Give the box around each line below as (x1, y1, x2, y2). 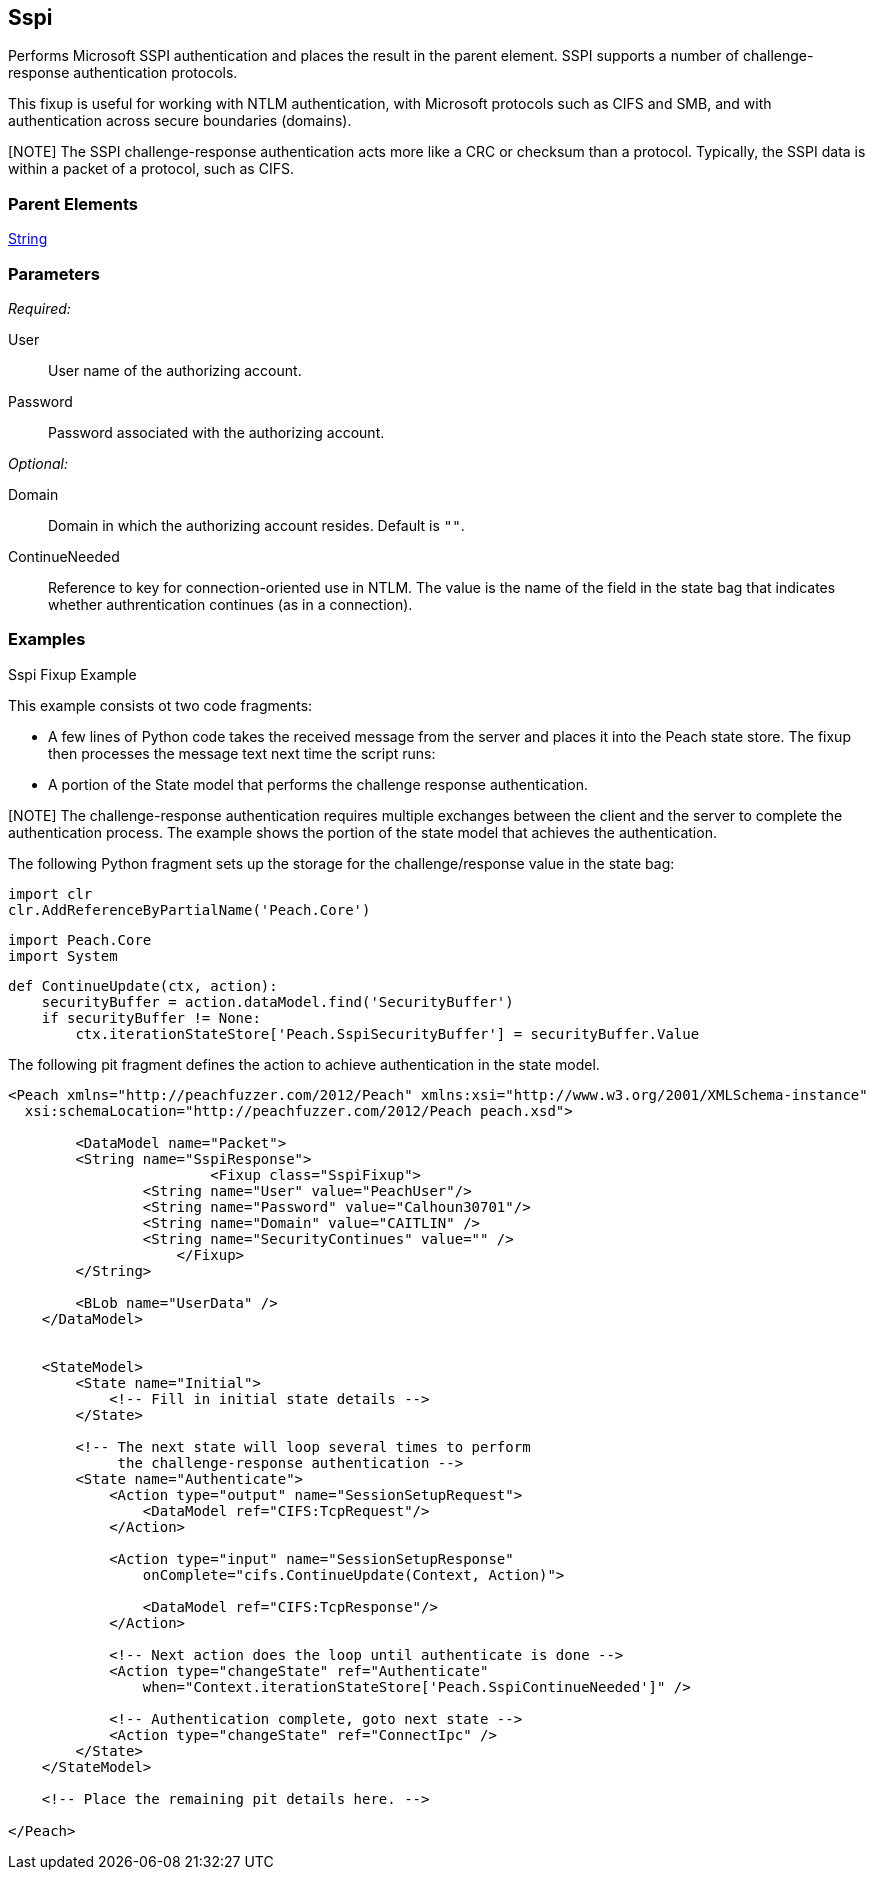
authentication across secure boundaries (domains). (8, 112, 352, 130)
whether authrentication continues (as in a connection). (48, 595, 413, 613)
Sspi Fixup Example (8, 665, 137, 683)
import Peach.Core (8, 931, 152, 948)
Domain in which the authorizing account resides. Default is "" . (48, 516, 465, 534)
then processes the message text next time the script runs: (48, 744, 436, 762)
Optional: (8, 454, 68, 472)
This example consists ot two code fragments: (8, 696, 313, 714)
